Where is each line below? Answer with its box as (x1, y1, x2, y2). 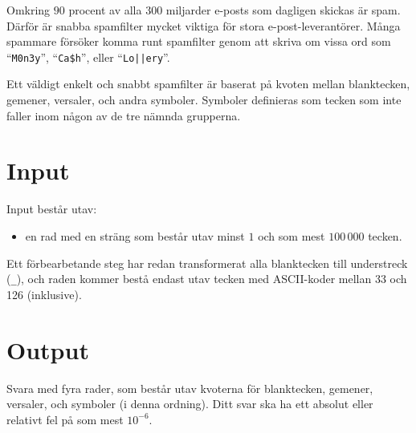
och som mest (258, 227, 325, 244)
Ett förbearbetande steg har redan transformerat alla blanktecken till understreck (6, 254, 408, 271)
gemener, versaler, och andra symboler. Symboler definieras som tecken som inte (6, 91, 402, 108)
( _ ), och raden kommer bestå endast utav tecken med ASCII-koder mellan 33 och (6, 270, 407, 287)
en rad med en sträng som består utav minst (25, 227, 245, 244)
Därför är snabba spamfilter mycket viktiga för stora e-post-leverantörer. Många (6, 17, 401, 34)
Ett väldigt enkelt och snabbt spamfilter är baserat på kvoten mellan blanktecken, (6, 75, 410, 92)
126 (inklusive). (6, 285, 82, 302)
